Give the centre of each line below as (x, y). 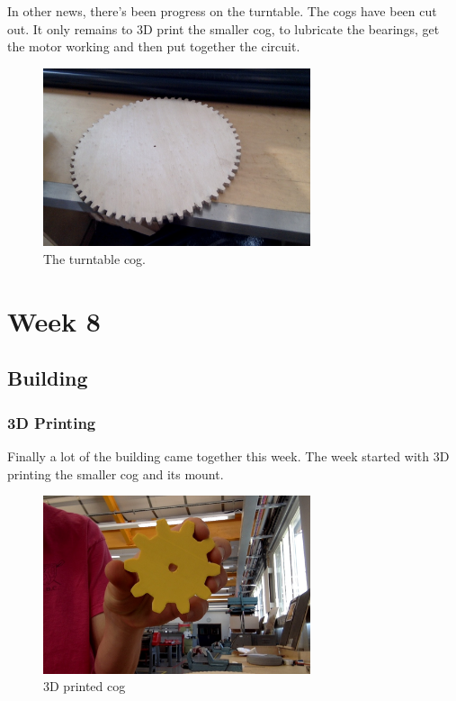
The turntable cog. (94, 259)
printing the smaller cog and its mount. (116, 473)
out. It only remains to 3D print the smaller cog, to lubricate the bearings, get (224, 28)
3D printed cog (85, 686)
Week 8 (54, 320)
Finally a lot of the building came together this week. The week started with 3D (228, 456)
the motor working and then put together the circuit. (154, 46)
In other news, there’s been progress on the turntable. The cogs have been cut (222, 11)
